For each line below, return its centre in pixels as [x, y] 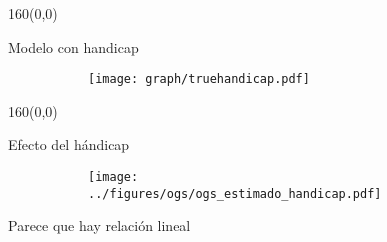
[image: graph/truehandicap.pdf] [199, 79]
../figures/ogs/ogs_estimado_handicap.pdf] [235, 193]
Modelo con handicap [73, 46]
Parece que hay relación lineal [99, 225]
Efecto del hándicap [69, 144]
